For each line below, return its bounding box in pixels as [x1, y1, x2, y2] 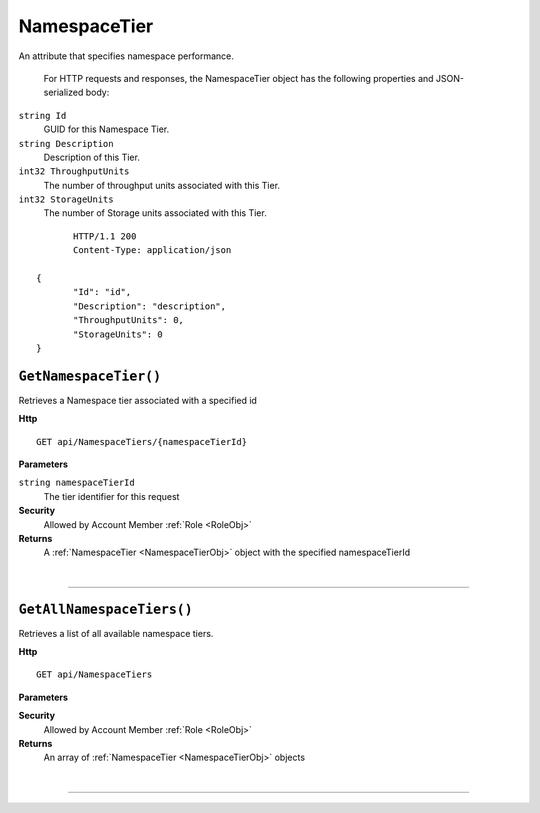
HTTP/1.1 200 [73, 230, 137, 242]
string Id [18, 110, 67, 121]
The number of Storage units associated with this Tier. [43, 207, 267, 219]
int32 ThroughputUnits [18, 166, 130, 177]
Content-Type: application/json [73, 245, 232, 256]
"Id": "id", [73, 286, 132, 298]
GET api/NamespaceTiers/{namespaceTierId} [36, 436, 248, 447]
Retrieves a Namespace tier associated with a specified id [18, 394, 257, 406]
